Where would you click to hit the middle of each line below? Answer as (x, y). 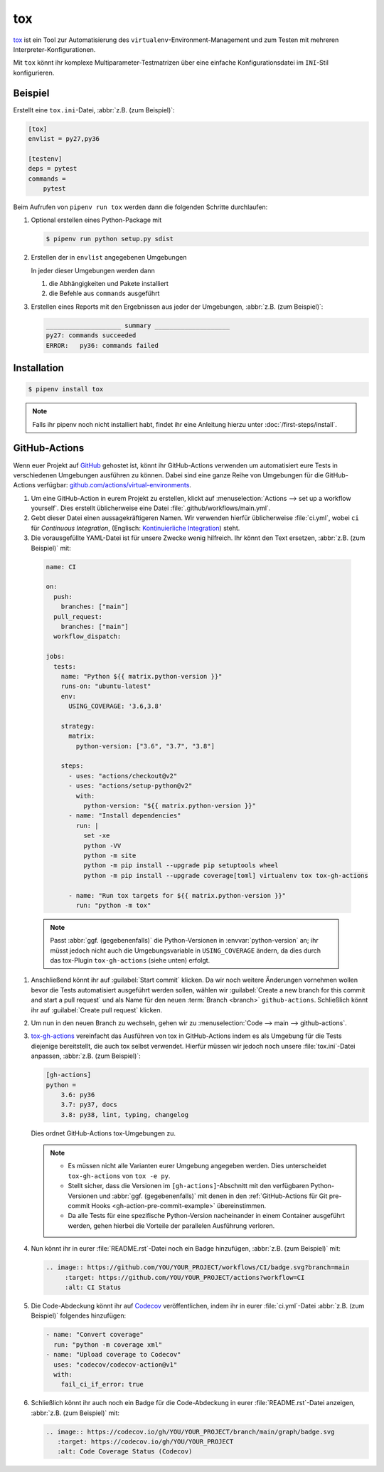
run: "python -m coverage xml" (108, 1344)
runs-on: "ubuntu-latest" (106, 686)
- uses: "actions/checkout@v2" (123, 776)
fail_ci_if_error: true (102, 1384)
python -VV (102, 846)
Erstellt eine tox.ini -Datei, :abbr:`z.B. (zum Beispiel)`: (94, 110)
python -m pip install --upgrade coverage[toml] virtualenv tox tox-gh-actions (226, 875)
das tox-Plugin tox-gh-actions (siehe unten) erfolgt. (130, 960)
